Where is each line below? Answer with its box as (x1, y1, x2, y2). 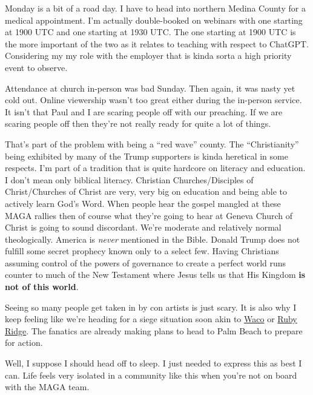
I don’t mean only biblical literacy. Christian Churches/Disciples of (5, 173, 254, 186)
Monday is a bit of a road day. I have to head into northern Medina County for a (5, 2, 306, 14)
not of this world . (5, 280, 79, 293)
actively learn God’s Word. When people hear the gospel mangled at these (5, 197, 281, 209)
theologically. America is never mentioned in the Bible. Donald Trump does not (5, 232, 300, 245)
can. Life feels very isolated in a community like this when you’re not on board (5, 368, 297, 381)
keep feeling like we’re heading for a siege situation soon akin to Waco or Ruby (5, 312, 297, 325)
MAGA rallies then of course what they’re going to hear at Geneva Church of (5, 209, 292, 221)
